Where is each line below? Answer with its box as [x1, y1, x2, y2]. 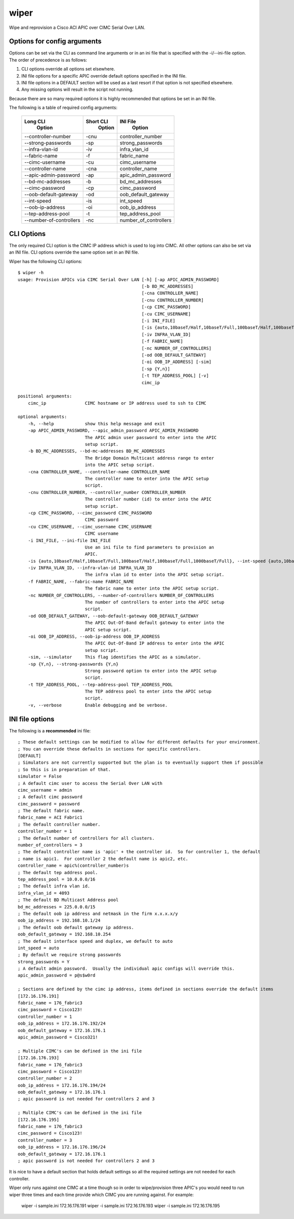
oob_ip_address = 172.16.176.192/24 [18, 1021, 106, 1026]
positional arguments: [18, 393, 73, 399]
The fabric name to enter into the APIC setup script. [85, 586, 220, 591]
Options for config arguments [9, 37, 102, 46]
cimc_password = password [18, 801, 80, 806]
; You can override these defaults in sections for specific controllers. [18, 746, 201, 752]
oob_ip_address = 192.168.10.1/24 [18, 918, 100, 923]
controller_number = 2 [18, 1076, 73, 1081]
